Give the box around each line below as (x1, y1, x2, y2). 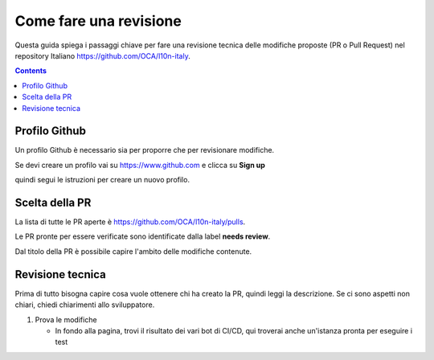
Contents (14, 66, 47, 76)
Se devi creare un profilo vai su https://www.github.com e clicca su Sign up (14, 160, 265, 170)
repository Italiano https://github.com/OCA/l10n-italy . (14, 51, 190, 60)
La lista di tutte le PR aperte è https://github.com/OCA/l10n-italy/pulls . (14, 217, 246, 227)
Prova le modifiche (35, 314, 97, 325)
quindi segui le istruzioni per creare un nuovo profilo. (14, 175, 190, 185)
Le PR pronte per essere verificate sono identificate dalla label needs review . (14, 231, 271, 241)
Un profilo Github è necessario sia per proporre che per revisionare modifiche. (14, 145, 275, 155)
